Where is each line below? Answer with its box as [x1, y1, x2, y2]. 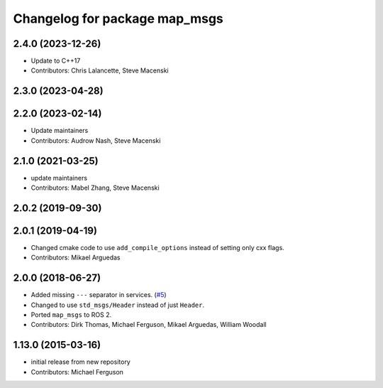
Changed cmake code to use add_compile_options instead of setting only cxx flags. [30, 243, 285, 252]
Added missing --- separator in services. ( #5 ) [30, 291, 167, 299]
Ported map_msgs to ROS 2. [30, 311, 112, 319]
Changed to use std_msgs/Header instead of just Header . [30, 301, 205, 309]
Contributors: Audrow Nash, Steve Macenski [30, 136, 161, 145]
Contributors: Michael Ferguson [30, 367, 124, 376]
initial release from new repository [30, 357, 131, 366]
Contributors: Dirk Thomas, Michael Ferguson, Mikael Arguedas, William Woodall [30, 320, 267, 329]
